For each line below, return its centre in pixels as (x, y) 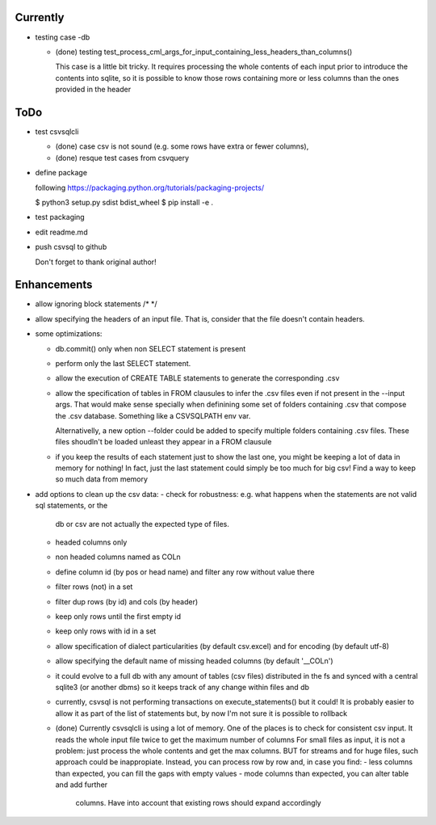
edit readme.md (61, 232)
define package (61, 173)
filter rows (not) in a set (94, 587)
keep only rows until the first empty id (118, 617)
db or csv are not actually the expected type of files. (143, 524)
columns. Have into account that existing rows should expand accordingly (199, 803)
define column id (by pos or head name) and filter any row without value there (185, 572)
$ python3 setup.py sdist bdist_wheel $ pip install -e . (124, 202)
